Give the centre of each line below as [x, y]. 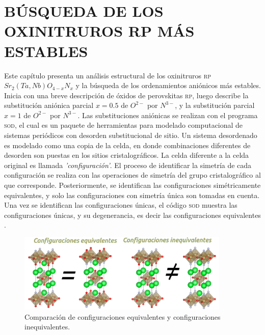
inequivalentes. [47, 327]
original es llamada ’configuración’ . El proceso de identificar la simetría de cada [128, 165]
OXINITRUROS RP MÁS [99, 31]
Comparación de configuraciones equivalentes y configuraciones [123, 316]
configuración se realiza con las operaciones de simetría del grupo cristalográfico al [132, 175]
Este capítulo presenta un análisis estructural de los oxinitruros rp [108, 75]
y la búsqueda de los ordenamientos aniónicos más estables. [168, 85]
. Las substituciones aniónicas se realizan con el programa [168, 115]
